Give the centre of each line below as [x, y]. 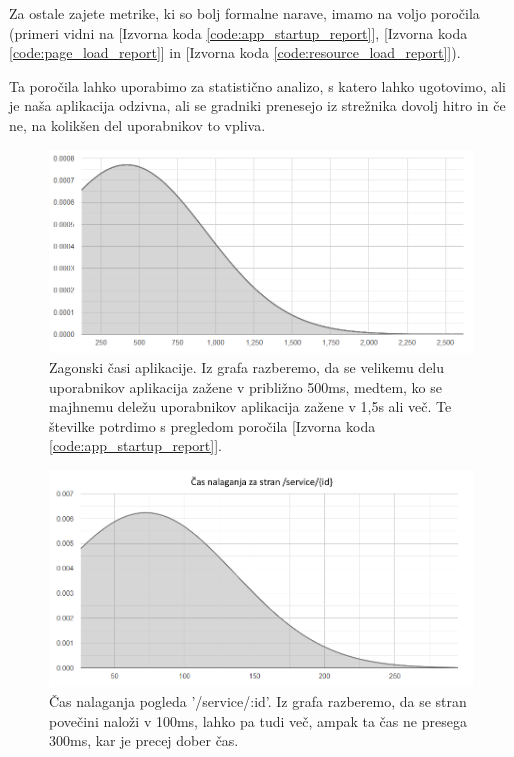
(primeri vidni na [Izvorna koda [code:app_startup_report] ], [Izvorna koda [238, 32]
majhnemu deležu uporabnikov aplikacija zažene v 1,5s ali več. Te [250, 406]
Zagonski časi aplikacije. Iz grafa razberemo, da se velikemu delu [247, 367]
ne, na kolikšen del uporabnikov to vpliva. [137, 124]
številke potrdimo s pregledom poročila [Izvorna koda [212, 425]
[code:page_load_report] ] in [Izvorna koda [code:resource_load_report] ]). [235, 52]
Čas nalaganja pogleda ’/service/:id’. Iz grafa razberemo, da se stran [258, 701]
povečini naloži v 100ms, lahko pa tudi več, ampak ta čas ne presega [258, 720]
